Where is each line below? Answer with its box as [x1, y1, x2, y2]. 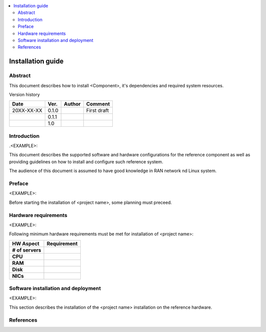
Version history [9, 91, 40, 97]
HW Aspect [12, 240, 39, 247]
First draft [86, 107, 109, 114]
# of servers [12, 247, 41, 254]
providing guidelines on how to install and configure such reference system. [9, 158, 164, 165]
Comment [86, 101, 110, 108]
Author [64, 101, 81, 108]
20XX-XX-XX [12, 107, 43, 114]
